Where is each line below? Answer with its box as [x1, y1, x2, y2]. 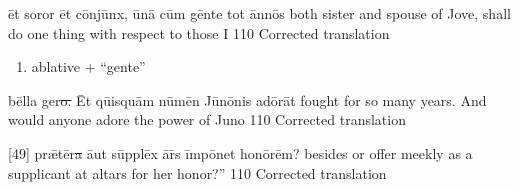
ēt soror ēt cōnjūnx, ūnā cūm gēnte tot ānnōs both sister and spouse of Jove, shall [8, 3, 511, 23]
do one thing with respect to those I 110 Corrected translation [8, 22, 390, 43]
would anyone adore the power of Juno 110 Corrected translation [8, 109, 406, 130]
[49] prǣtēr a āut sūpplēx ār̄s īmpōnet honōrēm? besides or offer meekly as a [8, 142, 473, 163]
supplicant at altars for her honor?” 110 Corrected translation [8, 162, 387, 183]
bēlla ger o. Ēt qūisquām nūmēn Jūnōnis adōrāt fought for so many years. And [8, 89, 487, 110]
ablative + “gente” [31, 56, 146, 77]
